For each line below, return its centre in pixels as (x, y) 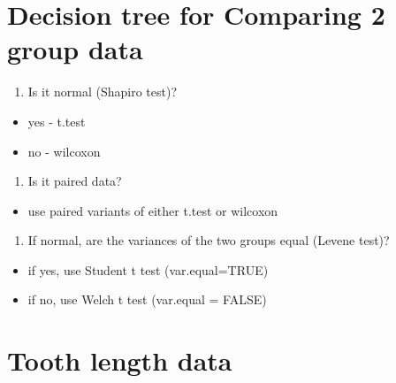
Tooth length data (120, 360)
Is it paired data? (75, 181)
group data (75, 49)
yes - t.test (57, 121)
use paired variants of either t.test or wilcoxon (153, 210)
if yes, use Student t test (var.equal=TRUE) (148, 269)
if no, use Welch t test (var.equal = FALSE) (147, 299)
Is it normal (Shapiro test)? (103, 92)
